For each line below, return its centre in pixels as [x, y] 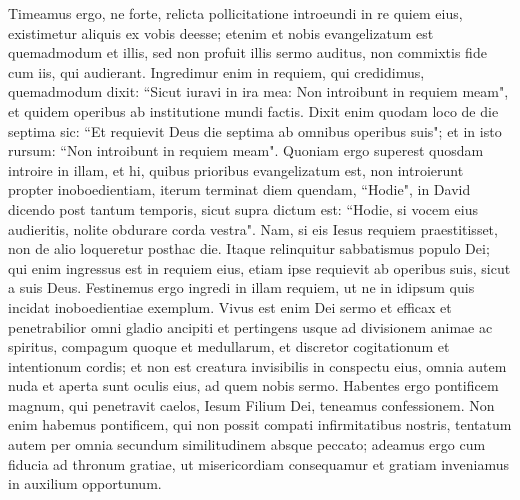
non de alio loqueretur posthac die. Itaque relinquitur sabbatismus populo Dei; [249, 248]
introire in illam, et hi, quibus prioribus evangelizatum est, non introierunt [236, 169]
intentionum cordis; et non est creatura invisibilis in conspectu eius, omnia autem [257, 365]
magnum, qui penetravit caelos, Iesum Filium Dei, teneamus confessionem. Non [251, 404]
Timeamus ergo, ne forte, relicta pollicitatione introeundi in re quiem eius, [235, 13]
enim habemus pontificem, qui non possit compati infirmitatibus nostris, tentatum [260, 424]
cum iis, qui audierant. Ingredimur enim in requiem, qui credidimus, [216, 71]
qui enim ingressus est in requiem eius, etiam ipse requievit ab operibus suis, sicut [259, 267]
